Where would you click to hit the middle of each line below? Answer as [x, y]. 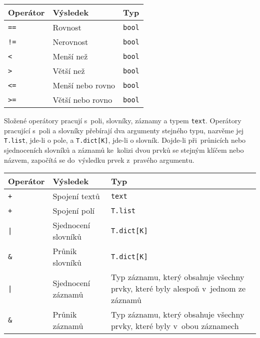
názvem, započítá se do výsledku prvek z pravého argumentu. [99, 160]
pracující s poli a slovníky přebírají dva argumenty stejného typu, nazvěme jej [124, 130]
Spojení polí [74, 211]
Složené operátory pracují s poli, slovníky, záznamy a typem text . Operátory [123, 120]
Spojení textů [76, 196]
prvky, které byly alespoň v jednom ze [178, 289]
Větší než [69, 71]
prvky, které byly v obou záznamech [175, 326]
